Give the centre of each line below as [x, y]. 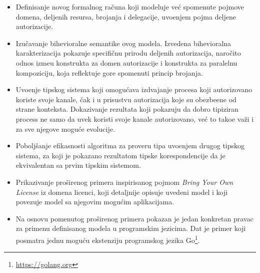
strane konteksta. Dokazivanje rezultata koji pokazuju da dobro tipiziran [127, 109]
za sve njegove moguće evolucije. [65, 128]
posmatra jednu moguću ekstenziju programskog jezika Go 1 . [108, 239]
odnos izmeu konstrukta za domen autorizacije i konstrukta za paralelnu [126, 62]
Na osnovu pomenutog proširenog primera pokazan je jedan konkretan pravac [134, 218]
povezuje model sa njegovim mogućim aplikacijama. [95, 202]
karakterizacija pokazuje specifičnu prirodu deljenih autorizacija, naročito [128, 53]
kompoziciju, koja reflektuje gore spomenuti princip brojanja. [109, 72]
